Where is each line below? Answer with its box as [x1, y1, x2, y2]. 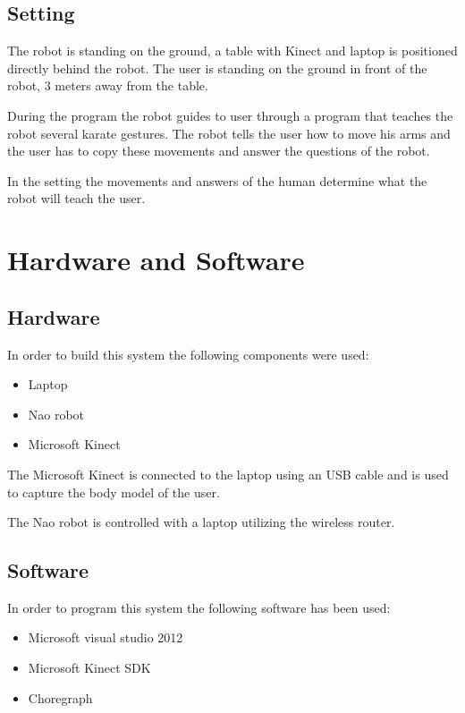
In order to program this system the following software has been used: [7, 598, 391, 616]
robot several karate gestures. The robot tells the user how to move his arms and [7, 123, 451, 142]
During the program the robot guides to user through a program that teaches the [7, 106, 453, 124]
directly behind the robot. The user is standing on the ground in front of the [7, 58, 427, 77]
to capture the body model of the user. [7, 482, 220, 501]
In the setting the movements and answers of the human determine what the [7, 171, 427, 190]
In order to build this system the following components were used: [7, 344, 369, 363]
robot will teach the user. [7, 189, 146, 208]
